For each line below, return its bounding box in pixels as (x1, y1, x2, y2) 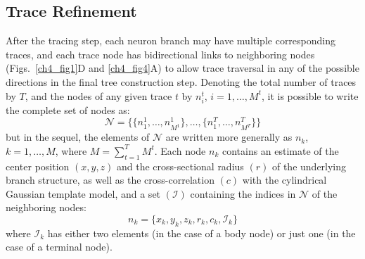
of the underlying (271, 158, 347, 173)
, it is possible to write (261, 88, 359, 103)
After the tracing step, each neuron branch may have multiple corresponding (6, 33, 336, 48)
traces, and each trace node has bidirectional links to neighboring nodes (6, 46, 315, 61)
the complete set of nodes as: (6, 102, 130, 117)
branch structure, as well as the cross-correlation (6, 172, 214, 187)
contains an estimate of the (222, 143, 339, 158)
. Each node (154, 143, 206, 158)
